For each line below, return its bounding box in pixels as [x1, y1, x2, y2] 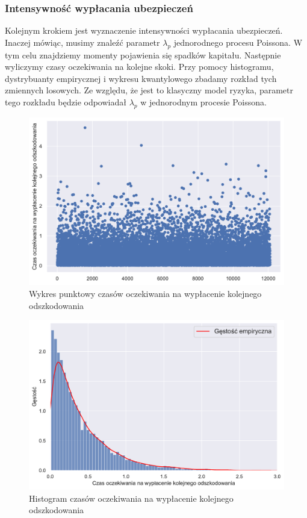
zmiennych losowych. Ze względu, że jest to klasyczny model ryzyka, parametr [5, 84, 294, 96]
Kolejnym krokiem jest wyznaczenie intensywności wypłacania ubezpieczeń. [5, 24, 283, 37]
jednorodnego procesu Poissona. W [173, 36, 303, 48]
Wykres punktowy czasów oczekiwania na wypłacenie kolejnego [29, 287, 262, 300]
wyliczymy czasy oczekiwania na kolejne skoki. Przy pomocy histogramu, [5, 60, 274, 73]
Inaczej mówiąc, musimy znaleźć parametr [5, 36, 160, 48]
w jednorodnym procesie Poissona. [140, 95, 267, 108]
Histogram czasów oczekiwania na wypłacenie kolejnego [29, 491, 234, 504]
